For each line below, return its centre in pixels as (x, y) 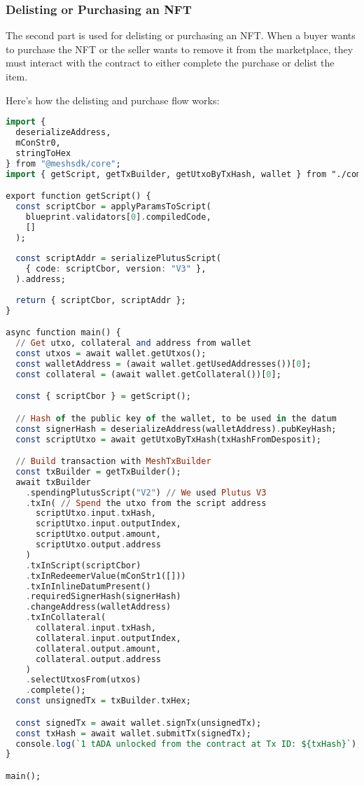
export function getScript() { (78, 196)
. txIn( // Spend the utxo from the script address (146, 503)
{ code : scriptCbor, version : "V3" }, (116, 269)
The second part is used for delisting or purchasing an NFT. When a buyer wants (181, 35)
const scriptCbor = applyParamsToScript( (113, 206)
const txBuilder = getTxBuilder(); (98, 471)
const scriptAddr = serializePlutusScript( (118, 259)
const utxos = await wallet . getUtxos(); (111, 353)
